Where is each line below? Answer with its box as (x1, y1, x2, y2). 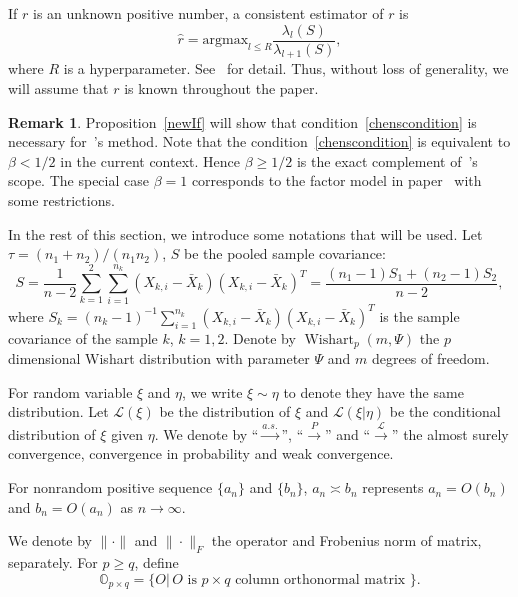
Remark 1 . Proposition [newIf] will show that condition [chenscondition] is (8, 111, 477, 132)
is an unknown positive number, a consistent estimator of (32, 3, 384, 23)
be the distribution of (159, 401, 291, 422)
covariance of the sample (8, 327, 158, 348)
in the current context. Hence (60, 150, 240, 171)
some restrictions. (8, 190, 115, 211)
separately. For (8, 552, 98, 573)
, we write (182, 381, 243, 402)
